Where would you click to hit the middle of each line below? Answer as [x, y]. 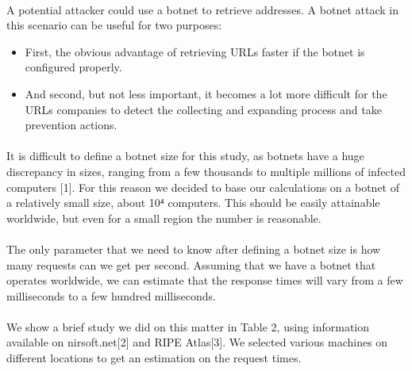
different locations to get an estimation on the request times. [154, 358]
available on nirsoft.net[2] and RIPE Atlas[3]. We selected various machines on [197, 342]
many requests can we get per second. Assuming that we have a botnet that [191, 264]
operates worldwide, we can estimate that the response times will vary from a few [205, 280]
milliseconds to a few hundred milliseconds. [112, 295]
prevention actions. [71, 125]
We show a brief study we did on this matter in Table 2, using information [188, 326]
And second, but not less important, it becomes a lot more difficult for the [206, 93]
